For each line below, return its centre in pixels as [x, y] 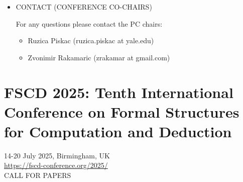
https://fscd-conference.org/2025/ [56, 165]
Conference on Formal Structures [122, 111]
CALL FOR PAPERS [38, 175]
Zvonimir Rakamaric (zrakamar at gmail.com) [99, 57]
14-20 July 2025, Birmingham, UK [57, 155]
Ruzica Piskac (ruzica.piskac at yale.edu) [91, 40]
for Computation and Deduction [118, 131]
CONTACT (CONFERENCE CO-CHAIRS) [84, 7]
